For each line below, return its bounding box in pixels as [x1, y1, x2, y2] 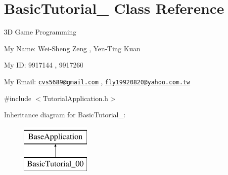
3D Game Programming [4, 27, 77, 37]
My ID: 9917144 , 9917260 [4, 60, 84, 70]
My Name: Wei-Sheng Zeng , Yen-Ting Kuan [4, 43, 140, 53]
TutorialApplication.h [43, 93, 108, 103]
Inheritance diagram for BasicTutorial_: [4, 109, 126, 120]
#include [4, 93, 32, 103]
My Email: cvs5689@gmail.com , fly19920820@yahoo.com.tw [4, 76, 190, 86]
